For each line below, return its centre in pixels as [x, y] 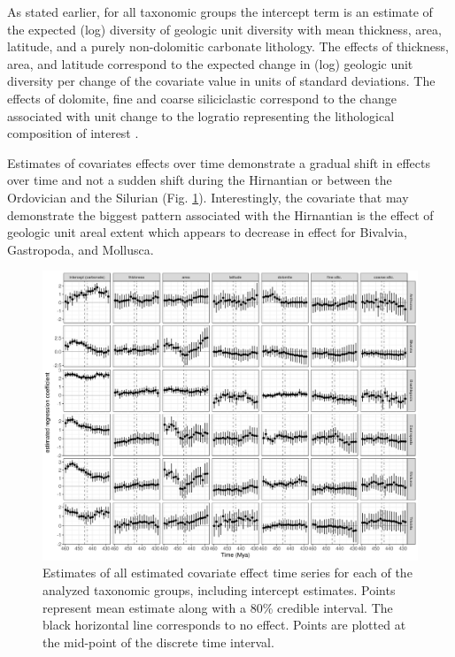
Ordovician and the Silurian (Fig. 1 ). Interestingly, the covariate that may [208, 197]
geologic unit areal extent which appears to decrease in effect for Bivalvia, [207, 232]
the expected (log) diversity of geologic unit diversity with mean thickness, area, [224, 29]
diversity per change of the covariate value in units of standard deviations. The [221, 81]
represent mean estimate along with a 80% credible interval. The [218, 607]
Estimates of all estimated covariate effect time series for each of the [227, 573]
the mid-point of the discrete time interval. [158, 642]
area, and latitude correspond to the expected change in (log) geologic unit [210, 63]
